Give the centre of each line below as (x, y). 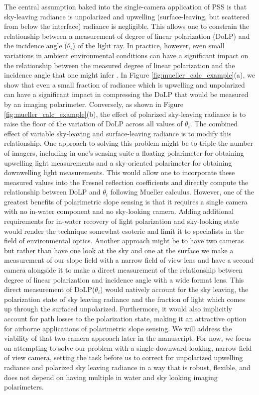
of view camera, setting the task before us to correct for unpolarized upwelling (124, 357)
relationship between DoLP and (52, 192)
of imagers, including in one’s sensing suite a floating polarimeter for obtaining (124, 152)
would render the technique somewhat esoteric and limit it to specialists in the (124, 231)
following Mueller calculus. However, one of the (182, 192)
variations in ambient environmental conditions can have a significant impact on (126, 55)
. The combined (214, 124)
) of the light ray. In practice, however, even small (148, 46)
